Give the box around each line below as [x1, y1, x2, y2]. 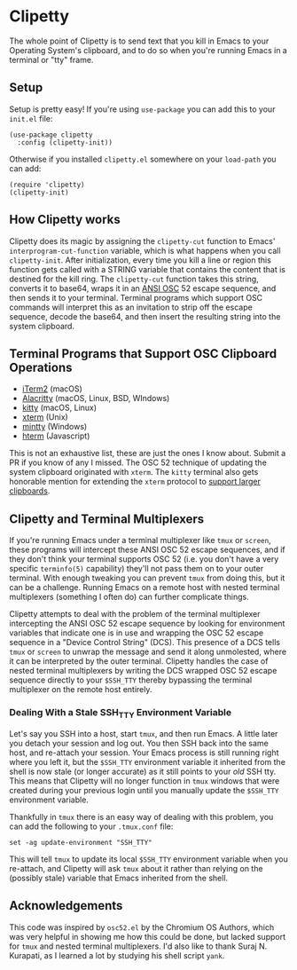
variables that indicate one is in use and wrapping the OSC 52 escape [9, 627, 264, 638]
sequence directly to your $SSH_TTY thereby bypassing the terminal [9, 674, 253, 685]
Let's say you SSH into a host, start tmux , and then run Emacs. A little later [9, 728, 278, 738]
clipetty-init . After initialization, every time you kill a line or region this [9, 255, 272, 265]
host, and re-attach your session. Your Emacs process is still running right [9, 747, 279, 758]
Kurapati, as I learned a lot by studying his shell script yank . [9, 950, 225, 960]
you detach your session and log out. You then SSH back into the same [9, 737, 269, 748]
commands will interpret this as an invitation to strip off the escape [9, 302, 253, 312]
